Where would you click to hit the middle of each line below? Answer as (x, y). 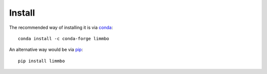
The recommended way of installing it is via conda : (61, 27)
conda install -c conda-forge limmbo (64, 38)
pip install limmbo (42, 61)
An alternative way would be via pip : (46, 49)
